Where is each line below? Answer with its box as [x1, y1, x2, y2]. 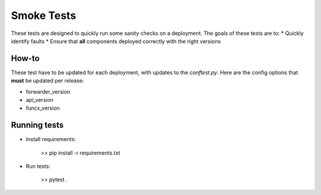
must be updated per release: [11, 77, 84, 84]
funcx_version [26, 104, 60, 112]
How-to [11, 53, 40, 63]
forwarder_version [26, 88, 71, 95]
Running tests [11, 120, 64, 130]
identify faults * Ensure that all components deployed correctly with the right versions [11, 37, 221, 44]
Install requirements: [26, 136, 76, 143]
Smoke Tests [11, 9, 77, 22]
